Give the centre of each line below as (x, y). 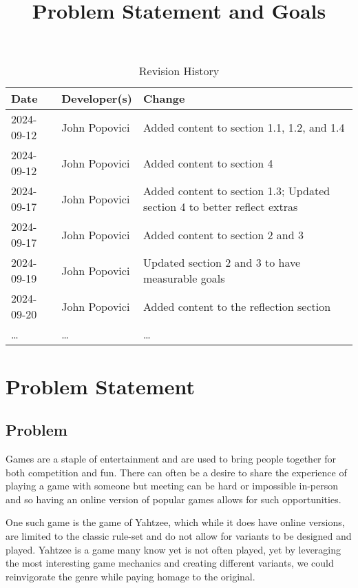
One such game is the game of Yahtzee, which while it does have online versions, (175, 522)
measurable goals (184, 278)
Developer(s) (97, 99)
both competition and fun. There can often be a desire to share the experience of (176, 472)
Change (164, 99)
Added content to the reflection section (237, 306)
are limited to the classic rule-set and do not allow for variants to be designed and (179, 535)
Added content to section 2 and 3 (223, 234)
